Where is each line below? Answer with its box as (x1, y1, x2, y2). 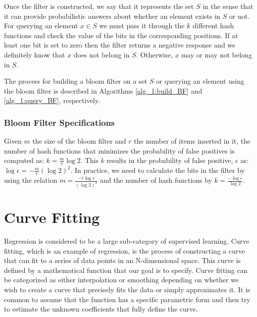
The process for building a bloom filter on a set (4, 76, 148, 86)
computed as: (4, 155, 44, 165)
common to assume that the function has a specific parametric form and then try (4, 294, 251, 304)
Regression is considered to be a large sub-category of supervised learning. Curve (4, 236, 250, 246)
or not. (229, 10, 250, 21)
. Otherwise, (136, 49, 173, 59)
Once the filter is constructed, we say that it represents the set (4, 1, 194, 11)
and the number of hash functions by (100, 175, 212, 185)
